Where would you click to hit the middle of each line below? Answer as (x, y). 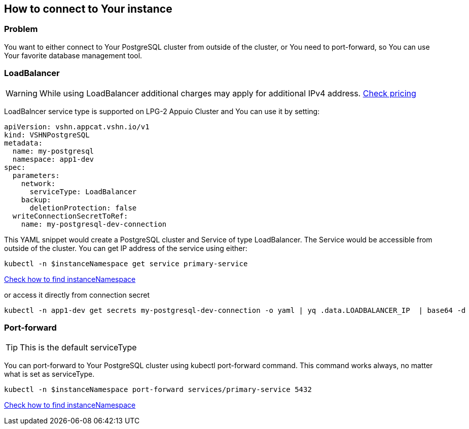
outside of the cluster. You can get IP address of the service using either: (126, 248)
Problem (21, 29)
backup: (36, 200)
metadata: (23, 143)
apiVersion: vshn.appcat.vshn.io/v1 (77, 127)
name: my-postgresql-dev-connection (94, 224)
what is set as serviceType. (49, 374)
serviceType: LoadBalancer (83, 191)
